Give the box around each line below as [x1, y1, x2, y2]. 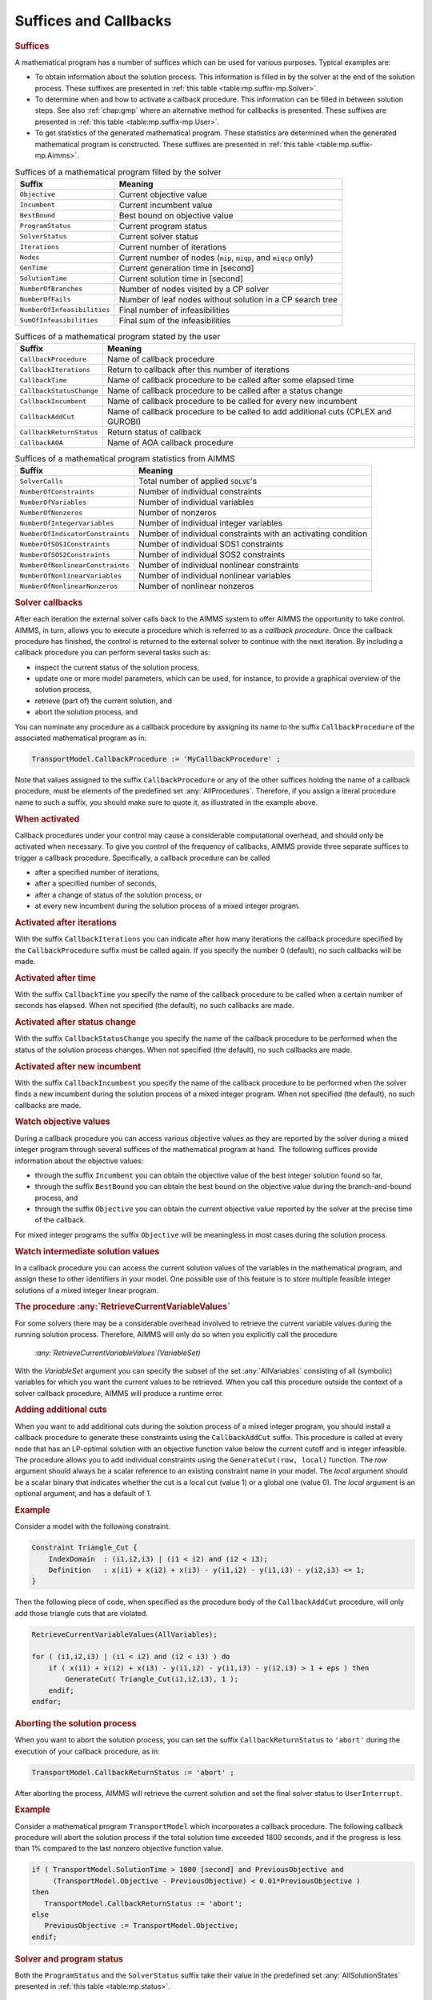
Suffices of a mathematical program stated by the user [14, 330, 221, 342]
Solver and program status [14, 1953, 124, 1964]
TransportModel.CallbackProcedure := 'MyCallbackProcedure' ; [31, 754, 281, 763]
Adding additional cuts [14, 1404, 107, 1415]
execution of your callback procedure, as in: [14, 1746, 160, 1756]
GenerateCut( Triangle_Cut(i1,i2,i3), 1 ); [65, 1674, 239, 1684]
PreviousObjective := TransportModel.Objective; [44, 1921, 239, 1930]
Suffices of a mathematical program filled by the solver [14, 166, 222, 178]
